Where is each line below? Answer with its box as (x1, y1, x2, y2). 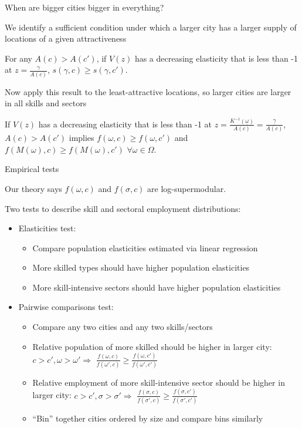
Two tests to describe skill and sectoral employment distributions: (5, 202, 241, 214)
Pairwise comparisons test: (18, 301, 114, 313)
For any (5, 52, 32, 64)
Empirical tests (5, 163, 59, 175)
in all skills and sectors (5, 97, 87, 109)
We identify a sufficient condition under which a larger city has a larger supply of (5, 21, 297, 33)
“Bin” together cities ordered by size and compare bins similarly (32, 412, 263, 424)
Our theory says (5, 182, 62, 194)
